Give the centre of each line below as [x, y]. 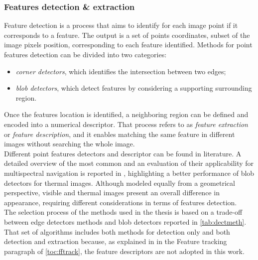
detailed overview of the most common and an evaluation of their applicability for [129, 163]
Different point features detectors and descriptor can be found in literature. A [123, 153]
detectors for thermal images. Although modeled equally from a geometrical [120, 183]
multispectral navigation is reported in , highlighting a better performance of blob [129, 173]
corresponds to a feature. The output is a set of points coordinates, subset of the [127, 35]
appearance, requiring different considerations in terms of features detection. [121, 202]
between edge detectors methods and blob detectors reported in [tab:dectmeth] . [125, 221]
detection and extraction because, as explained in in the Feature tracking [116, 241]
